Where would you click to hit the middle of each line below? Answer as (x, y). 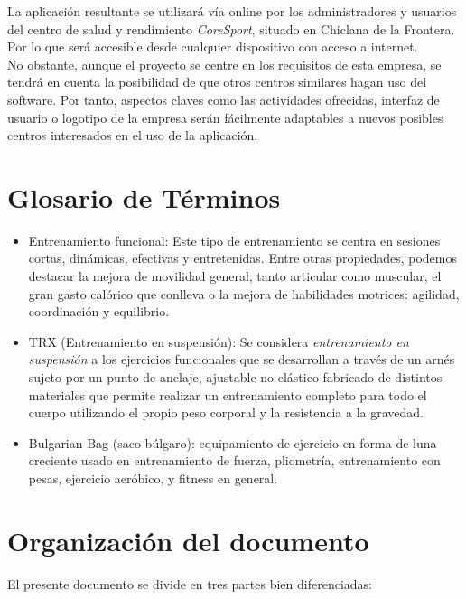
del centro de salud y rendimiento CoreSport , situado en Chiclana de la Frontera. (231, 28)
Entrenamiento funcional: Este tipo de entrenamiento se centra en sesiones (234, 240)
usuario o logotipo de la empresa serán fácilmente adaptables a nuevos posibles (225, 117)
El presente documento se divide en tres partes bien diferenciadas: (190, 583)
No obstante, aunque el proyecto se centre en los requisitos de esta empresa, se (224, 64)
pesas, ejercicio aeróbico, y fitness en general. (153, 478)
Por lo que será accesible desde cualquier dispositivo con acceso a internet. (213, 47)
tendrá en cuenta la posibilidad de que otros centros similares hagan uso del (217, 82)
